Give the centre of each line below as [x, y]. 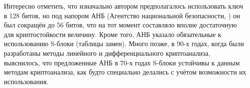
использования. [26, 81]
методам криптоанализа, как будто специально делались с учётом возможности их [125, 72]
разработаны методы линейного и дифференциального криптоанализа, [107, 53]
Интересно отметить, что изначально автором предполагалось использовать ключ [124, 6]
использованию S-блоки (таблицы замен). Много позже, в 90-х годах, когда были [124, 44]
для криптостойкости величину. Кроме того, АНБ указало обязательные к [113, 34]
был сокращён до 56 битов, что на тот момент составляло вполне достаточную [120, 25]
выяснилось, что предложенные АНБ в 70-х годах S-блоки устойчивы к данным [122, 62]
